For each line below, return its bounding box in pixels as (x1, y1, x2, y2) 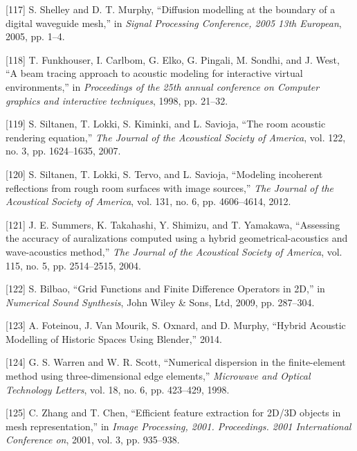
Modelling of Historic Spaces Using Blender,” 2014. (6, 331, 222, 346)
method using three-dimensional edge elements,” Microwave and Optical (6, 369, 311, 383)
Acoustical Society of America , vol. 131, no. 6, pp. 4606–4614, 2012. (6, 194, 291, 209)
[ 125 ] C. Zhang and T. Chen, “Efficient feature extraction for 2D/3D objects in (6, 405, 341, 420)
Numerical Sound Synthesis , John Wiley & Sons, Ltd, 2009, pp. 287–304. (6, 294, 315, 309)
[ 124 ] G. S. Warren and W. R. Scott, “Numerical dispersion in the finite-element (6, 355, 346, 369)
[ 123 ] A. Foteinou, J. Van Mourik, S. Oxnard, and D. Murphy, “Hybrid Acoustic (6, 318, 346, 333)
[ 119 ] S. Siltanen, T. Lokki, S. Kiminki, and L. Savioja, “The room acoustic (6, 116, 326, 131)
